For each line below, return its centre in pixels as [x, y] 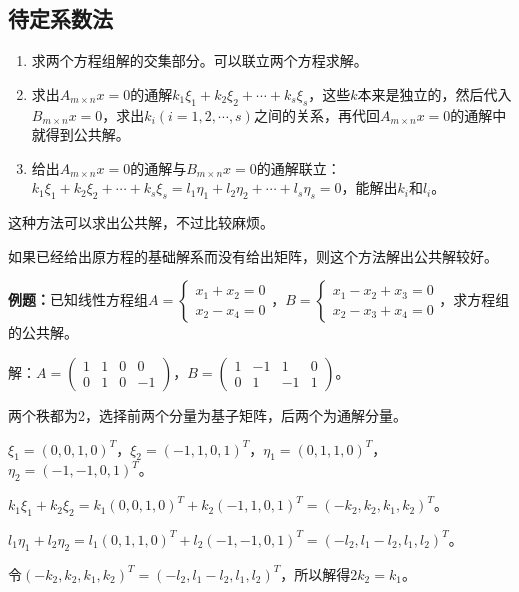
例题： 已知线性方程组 [78, 299]
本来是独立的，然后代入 [434, 93]
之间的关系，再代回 [316, 114]
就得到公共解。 [80, 134]
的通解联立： [298, 167]
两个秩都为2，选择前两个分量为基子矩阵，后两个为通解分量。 [207, 414]
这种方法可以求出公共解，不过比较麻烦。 [141, 222]
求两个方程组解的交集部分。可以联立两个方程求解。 [199, 60]
